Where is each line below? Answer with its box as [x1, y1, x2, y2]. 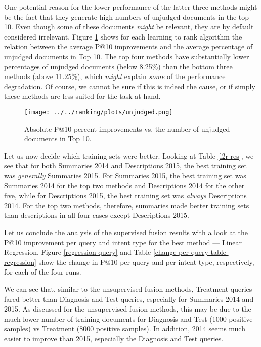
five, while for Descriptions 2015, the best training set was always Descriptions [4, 190, 247, 201]
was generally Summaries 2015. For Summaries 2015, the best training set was [4, 170, 246, 180]
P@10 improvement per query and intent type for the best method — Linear [4, 237, 242, 247]
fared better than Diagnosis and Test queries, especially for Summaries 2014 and [4, 293, 254, 304]
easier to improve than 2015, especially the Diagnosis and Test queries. [4, 333, 224, 343]
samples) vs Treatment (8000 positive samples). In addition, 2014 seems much [4, 323, 245, 334]
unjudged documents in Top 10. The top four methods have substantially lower [4, 51, 249, 61]
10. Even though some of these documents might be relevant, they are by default [4, 21, 254, 32]
